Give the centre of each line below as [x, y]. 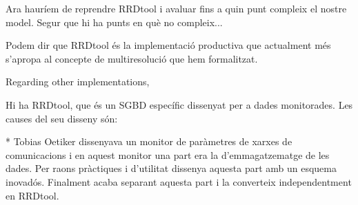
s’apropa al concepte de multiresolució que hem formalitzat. [132, 58]
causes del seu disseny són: [62, 118]
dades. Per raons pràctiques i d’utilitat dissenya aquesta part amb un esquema [171, 168]
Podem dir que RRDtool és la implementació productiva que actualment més [168, 45]
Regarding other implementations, [78, 82]
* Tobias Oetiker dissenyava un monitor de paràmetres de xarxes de [149, 141]
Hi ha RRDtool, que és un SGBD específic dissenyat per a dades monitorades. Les [179, 104]
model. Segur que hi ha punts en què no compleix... [114, 22]
